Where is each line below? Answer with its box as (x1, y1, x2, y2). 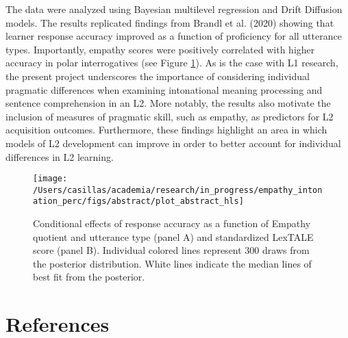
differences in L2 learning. (5, 149, 114, 164)
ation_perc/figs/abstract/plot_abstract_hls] (33, 196, 244, 207)
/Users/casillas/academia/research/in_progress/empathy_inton (33, 185, 323, 195)
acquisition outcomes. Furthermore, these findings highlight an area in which (5, 122, 327, 137)
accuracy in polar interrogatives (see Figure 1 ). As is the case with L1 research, (5, 55, 338, 70)
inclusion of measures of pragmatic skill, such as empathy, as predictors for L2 (5, 109, 334, 123)
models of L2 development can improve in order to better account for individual (5, 135, 341, 150)
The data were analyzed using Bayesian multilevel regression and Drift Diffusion (5, 2, 343, 16)
